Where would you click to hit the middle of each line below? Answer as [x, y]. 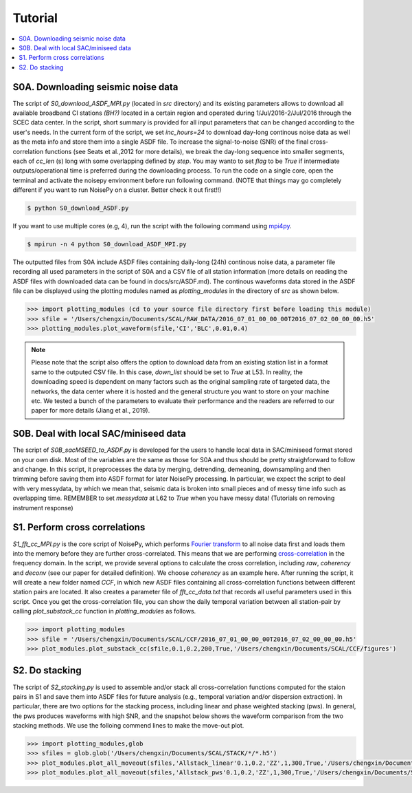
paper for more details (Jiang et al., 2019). [91, 411]
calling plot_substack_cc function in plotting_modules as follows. [104, 611]
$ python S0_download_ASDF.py [78, 208]
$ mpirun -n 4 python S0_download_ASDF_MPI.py [107, 245]
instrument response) [43, 508]
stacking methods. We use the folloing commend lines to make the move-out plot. [128, 726]
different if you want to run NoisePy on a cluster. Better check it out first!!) [117, 190]
